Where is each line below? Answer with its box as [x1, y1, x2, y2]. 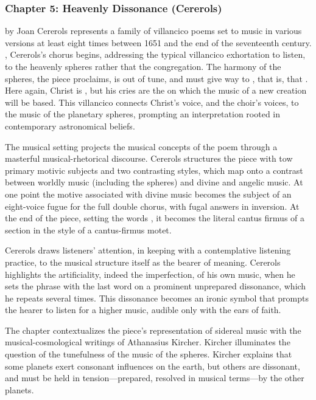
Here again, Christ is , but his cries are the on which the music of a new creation [5, 84, 307, 97]
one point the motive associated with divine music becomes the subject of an [5, 187, 292, 200]
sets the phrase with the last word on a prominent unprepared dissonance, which [5, 280, 306, 292]
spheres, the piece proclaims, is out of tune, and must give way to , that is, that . [5, 72, 308, 84]
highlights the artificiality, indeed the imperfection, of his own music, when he [5, 267, 295, 280]
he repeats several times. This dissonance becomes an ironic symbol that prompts [5, 291, 309, 304]
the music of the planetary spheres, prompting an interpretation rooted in [5, 108, 281, 120]
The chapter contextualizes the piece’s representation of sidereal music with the [5, 323, 301, 336]
